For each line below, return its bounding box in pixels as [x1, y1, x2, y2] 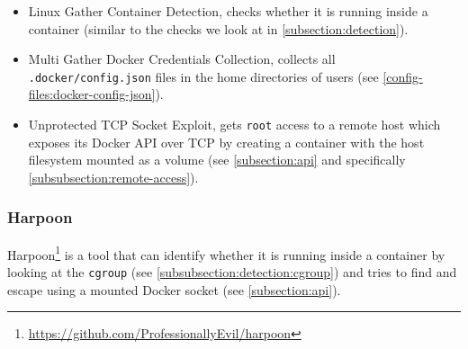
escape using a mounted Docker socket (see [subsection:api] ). [7, 280, 341, 299]
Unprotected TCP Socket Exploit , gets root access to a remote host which [28, 115, 441, 134]
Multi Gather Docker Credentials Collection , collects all [28, 49, 336, 68]
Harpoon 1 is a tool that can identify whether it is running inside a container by [7, 242, 445, 264]
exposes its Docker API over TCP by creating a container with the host [28, 132, 425, 151]
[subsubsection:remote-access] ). [28, 167, 199, 186]
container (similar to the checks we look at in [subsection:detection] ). [28, 19, 409, 38]
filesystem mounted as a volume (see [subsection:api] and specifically [28, 150, 406, 169]
